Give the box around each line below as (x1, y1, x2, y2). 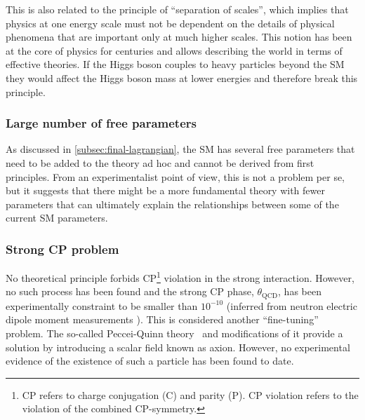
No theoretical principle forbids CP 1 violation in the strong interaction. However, (6, 269, 354, 285)
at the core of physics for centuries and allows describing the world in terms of (6, 43, 343, 57)
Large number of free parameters (6, 114, 197, 132)
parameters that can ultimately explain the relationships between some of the (6, 196, 339, 211)
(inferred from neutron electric (226, 298, 357, 313)
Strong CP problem (6, 240, 119, 257)
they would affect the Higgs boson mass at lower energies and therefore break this (6, 70, 358, 85)
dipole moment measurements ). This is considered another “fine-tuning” (6, 312, 319, 327)
